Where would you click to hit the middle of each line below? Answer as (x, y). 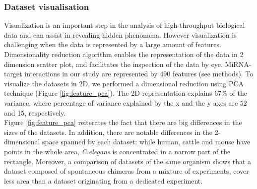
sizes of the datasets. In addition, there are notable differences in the (108, 132)
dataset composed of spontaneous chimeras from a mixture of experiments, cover (127, 171)
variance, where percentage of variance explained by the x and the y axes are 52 (126, 102)
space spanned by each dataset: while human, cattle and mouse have (146, 142)
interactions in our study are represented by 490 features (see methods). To (139, 74)
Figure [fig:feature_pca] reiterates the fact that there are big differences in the (123, 122)
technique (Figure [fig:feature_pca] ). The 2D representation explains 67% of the (126, 93)
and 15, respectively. (35, 112)
